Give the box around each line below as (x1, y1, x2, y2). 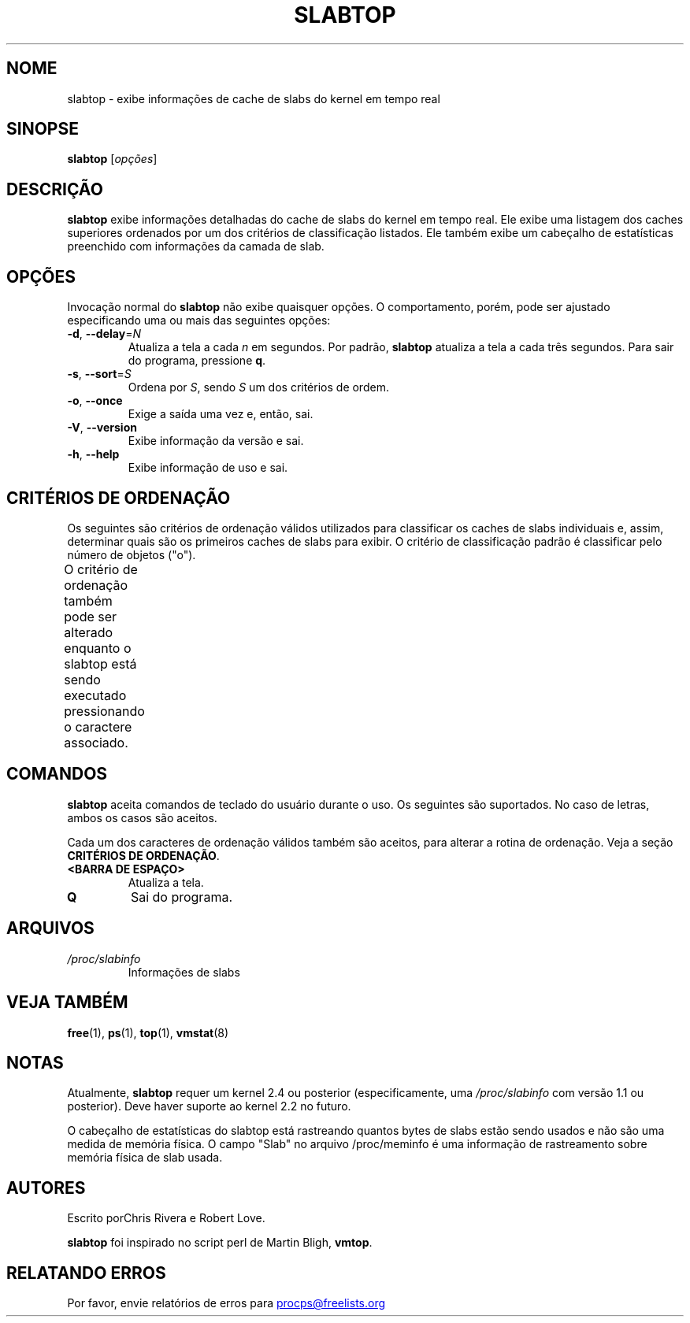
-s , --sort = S (67, 367, 132, 381)
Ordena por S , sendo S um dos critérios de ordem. (128, 380, 389, 395)
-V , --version (67, 421, 137, 435)
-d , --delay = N (67, 327, 141, 341)
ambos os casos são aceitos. (67, 810, 217, 825)
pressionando (64, 702, 145, 719)
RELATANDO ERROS (6, 1262, 166, 1283)
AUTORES (6, 1177, 86, 1198)
